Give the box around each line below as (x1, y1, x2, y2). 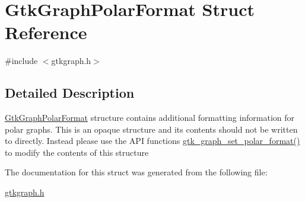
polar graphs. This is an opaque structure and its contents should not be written (5, 123, 298, 135)
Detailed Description (5, 84, 135, 102)
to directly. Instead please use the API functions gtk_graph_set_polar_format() (5, 134, 300, 147)
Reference (5, 20, 87, 44)
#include (5, 54, 38, 67)
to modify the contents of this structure (5, 146, 149, 158)
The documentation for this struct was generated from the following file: (5, 166, 268, 178)
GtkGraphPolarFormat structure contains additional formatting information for (5, 111, 295, 124)
